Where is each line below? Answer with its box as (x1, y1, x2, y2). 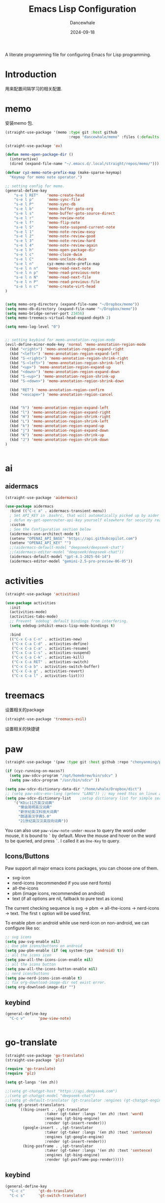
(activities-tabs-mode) (9, 614, 58, 619)
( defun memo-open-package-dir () (5, 152, 74, 157)
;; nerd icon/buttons (5, 971, 50, 976)
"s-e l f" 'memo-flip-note (14, 220, 80, 225)
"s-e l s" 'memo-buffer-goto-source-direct (14, 211, 115, 216)
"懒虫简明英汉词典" (18, 805, 53, 810)
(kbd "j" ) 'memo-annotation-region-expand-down (9, 428, 109, 433)
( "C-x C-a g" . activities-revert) (11, 669, 84, 673)
